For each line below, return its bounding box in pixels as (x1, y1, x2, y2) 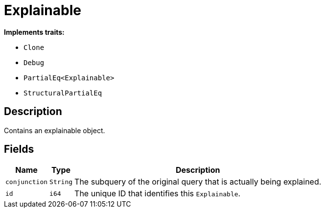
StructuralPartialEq (23, 89, 102, 97)
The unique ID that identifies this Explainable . (74, 188, 241, 199)
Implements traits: (4, 27, 65, 36)
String (49, 178, 73, 186)
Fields (4, 143, 34, 156)
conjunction (5, 178, 48, 186)
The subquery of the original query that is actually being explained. (74, 177, 322, 187)
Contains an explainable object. (4, 126, 105, 135)
